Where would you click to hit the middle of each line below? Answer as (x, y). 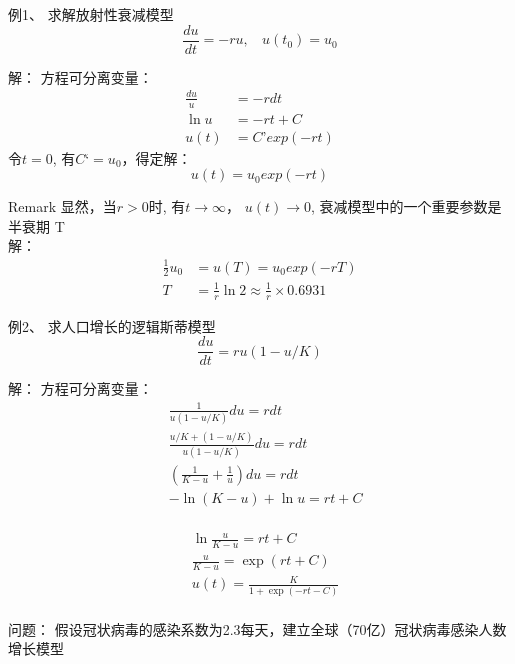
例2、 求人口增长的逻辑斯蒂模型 (112, 325)
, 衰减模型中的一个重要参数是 (406, 206)
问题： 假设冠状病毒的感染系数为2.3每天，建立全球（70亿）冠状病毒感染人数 (257, 628)
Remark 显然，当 (62, 206)
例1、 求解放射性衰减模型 (91, 14)
